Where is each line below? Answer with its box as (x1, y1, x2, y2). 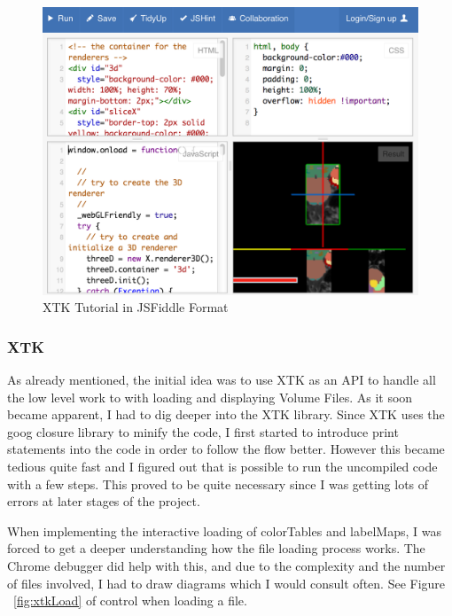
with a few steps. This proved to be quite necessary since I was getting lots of (7, 474, 429, 493)
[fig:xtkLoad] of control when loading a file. (13, 591, 247, 610)
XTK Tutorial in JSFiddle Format (43, 298, 229, 316)
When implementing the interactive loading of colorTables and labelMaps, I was (7, 521, 441, 540)
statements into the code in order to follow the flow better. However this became (7, 440, 445, 458)
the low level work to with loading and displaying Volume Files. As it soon (7, 387, 413, 406)
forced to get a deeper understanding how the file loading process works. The (7, 539, 425, 558)
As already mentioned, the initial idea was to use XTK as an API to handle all (7, 370, 436, 389)
